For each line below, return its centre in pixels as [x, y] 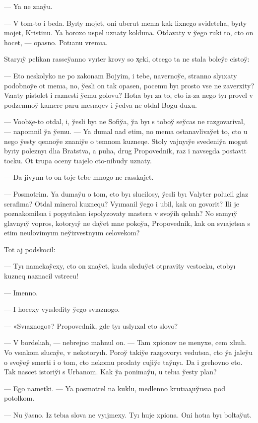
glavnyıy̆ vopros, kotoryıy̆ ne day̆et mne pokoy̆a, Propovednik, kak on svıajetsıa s [127, 223]
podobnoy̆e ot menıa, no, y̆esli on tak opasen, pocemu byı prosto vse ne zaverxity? [129, 85]
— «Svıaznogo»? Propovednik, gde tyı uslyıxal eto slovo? [91, 325]
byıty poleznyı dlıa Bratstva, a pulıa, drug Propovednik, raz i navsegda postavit [125, 151]
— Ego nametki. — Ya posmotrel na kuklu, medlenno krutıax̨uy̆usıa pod [115, 388]
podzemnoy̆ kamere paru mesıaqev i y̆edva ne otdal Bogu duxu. [100, 105]
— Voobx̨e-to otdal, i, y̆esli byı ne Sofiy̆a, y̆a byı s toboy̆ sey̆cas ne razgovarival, [125, 121]
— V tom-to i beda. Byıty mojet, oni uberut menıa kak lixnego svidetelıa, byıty [126, 23]
